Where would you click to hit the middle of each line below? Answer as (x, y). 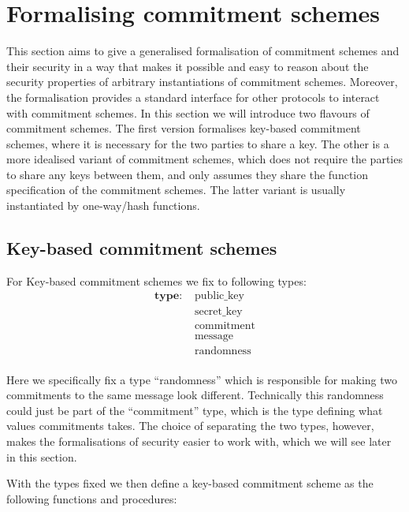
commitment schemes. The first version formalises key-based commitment (184, 128)
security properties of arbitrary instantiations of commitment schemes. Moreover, (202, 82)
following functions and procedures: (92, 498)
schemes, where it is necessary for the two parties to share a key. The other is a (198, 143)
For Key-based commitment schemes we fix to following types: (156, 280)
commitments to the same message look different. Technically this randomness (195, 395)
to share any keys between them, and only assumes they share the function (188, 174)
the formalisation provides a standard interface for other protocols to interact (193, 97)
